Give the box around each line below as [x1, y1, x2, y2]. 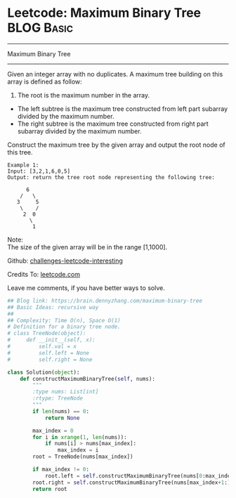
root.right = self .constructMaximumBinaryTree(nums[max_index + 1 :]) [32, 479, 234, 486]
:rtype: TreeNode [32, 395, 83, 402]
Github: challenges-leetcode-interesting [7, 256, 123, 265]
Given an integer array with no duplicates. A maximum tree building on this [7, 70, 223, 78]
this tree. [7, 148, 33, 156]
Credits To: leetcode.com [7, 270, 81, 278]
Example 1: [7, 162, 39, 169]
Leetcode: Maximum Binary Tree [7, 5, 202, 21]
